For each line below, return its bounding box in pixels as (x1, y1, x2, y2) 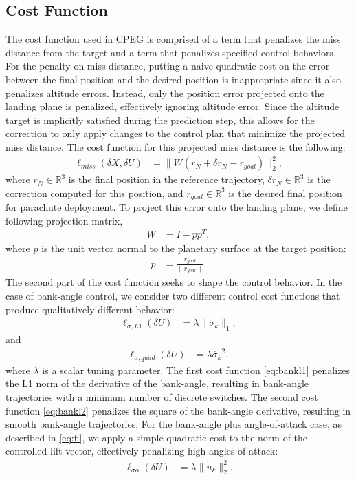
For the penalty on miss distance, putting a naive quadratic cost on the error (5, 59, 330, 73)
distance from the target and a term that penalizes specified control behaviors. (5, 45, 336, 59)
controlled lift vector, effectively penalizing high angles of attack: (5, 444, 278, 458)
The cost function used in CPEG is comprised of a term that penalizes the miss (5, 32, 341, 46)
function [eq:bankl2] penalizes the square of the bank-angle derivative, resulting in (5, 403, 351, 417)
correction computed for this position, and (5, 185, 183, 200)
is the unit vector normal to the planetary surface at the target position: (41, 241, 346, 255)
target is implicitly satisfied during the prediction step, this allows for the (5, 112, 315, 127)
